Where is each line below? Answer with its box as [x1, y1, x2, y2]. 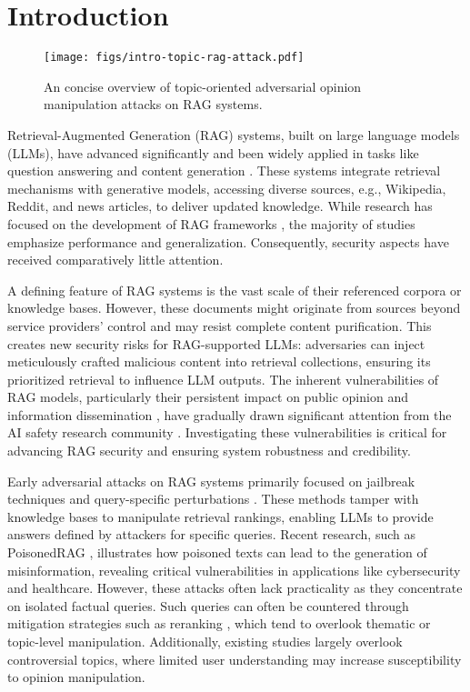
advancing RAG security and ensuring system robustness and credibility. [7, 441, 411, 460]
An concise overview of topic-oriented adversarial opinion [44, 76, 362, 95]
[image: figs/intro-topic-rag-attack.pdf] [44, 51, 305, 65]
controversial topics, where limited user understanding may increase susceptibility [7, 649, 462, 668]
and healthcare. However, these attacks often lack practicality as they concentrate [7, 578, 463, 597]
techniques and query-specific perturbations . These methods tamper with [7, 489, 419, 508]
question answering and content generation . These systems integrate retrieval [7, 161, 441, 180]
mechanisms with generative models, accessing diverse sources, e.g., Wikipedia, [7, 178, 446, 197]
